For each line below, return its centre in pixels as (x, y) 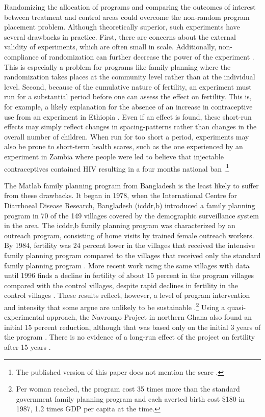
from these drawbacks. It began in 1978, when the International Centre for (121, 195)
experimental (24, 317)
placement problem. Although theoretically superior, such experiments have (122, 27)
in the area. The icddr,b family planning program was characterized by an (120, 225)
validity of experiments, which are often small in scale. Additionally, (110, 47)
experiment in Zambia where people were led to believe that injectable (114, 156)
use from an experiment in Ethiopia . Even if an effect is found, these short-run (128, 116)
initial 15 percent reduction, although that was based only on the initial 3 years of (132, 327)
